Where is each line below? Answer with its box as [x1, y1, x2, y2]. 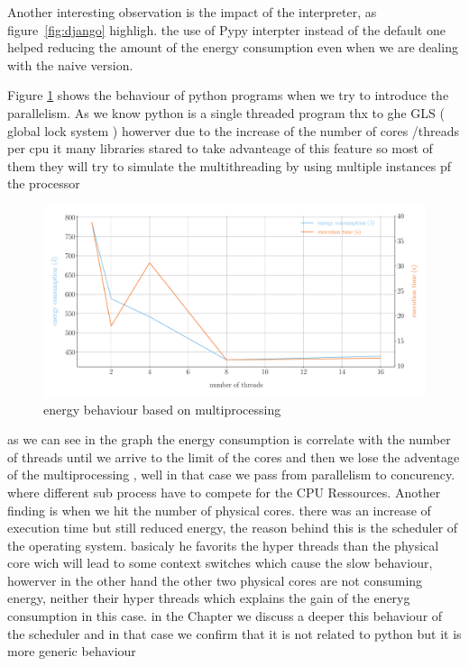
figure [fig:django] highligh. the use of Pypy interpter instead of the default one [7, 20, 446, 39]
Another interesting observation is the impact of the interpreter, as [7, 3, 377, 21]
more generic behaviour [7, 642, 136, 661]
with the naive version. [7, 55, 133, 74]
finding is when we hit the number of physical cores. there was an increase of [7, 500, 431, 519]
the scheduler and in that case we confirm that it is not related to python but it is [7, 624, 462, 643]
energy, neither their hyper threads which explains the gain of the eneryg [7, 588, 410, 607]
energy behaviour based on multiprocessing [43, 399, 281, 418]
